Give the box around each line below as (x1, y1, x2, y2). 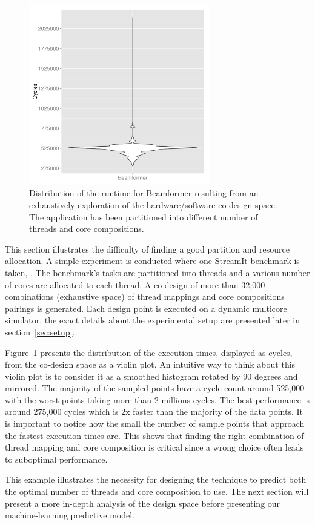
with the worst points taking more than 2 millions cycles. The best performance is (5, 393, 310, 406)
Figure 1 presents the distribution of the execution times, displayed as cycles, (5, 346, 293, 358)
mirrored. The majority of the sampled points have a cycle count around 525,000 (5, 381, 305, 394)
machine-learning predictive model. (5, 509, 134, 521)
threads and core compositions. (29, 222, 144, 235)
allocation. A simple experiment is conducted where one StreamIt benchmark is (5, 254, 300, 267)
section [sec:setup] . (5, 325, 75, 338)
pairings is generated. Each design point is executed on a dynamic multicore (5, 302, 287, 314)
